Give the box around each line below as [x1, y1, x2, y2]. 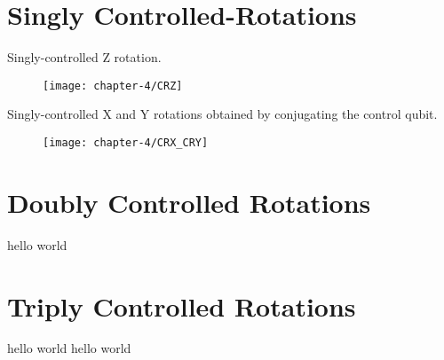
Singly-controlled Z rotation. [7, 48, 162, 67]
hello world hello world [7, 339, 131, 357]
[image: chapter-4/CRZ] [43, 79, 183, 92]
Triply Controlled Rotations [7, 287, 356, 324]
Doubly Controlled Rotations [7, 184, 371, 220]
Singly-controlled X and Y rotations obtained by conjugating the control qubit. [7, 105, 438, 123]
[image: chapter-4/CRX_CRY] [43, 136, 209, 149]
